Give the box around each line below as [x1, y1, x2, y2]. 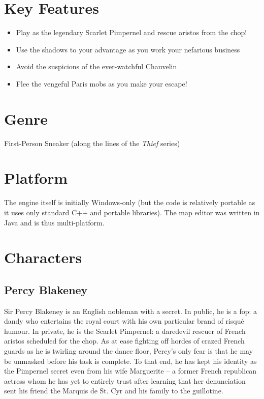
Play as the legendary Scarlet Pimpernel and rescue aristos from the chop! [16, 27, 247, 38]
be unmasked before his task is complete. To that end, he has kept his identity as [4, 355, 257, 366]
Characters [4, 247, 82, 268]
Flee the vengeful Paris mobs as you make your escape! [16, 78, 187, 89]
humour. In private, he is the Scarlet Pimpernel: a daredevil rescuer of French [4, 325, 246, 336]
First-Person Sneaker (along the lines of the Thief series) [4, 137, 180, 148]
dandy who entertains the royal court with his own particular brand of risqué [4, 316, 244, 326]
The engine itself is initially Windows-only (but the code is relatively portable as [4, 197, 255, 208]
